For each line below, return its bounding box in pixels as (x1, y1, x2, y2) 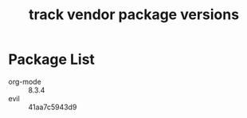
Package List (8, 50, 96, 69)
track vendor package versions (28, 6, 240, 24)
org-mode (8, 77, 41, 86)
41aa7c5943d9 (28, 102, 77, 112)
